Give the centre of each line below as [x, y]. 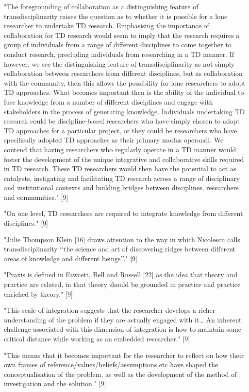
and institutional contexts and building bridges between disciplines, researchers [121, 187]
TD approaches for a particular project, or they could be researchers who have [121, 130]
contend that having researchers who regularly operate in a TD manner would [120, 149]
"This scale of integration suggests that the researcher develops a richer [110, 310]
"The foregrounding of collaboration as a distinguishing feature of [101, 6]
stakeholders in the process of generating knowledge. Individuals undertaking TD [124, 111]
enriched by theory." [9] [38, 294]
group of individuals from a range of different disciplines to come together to [118, 45]
